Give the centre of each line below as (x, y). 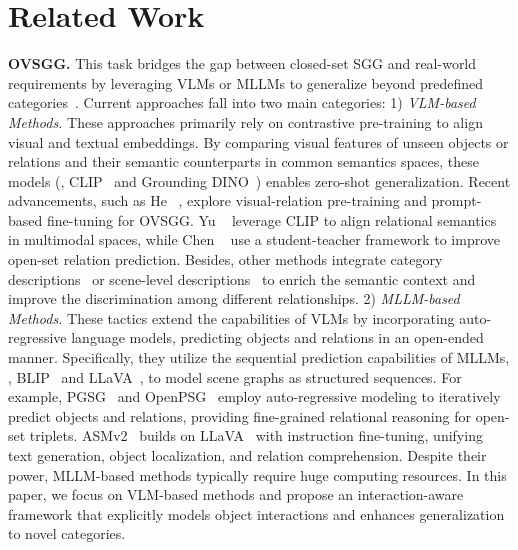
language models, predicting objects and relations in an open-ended (277, 337)
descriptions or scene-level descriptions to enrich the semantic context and (242, 278)
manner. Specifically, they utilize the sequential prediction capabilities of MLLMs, (259, 357)
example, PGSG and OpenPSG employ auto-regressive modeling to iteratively (254, 396)
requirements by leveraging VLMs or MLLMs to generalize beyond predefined (246, 82)
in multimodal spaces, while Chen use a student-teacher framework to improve (254, 239)
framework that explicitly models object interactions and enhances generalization (256, 513)
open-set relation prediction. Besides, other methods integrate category (225, 259)
